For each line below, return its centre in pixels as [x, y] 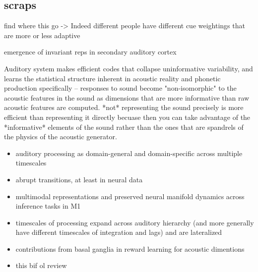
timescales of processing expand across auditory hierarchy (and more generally [135, 222]
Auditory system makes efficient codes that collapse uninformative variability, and [129, 68]
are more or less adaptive [42, 35]
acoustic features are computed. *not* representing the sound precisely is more [124, 107]
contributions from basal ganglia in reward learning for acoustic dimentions [130, 248]
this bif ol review [41, 265]
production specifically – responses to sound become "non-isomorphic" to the [120, 88]
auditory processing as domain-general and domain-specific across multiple [129, 153]
